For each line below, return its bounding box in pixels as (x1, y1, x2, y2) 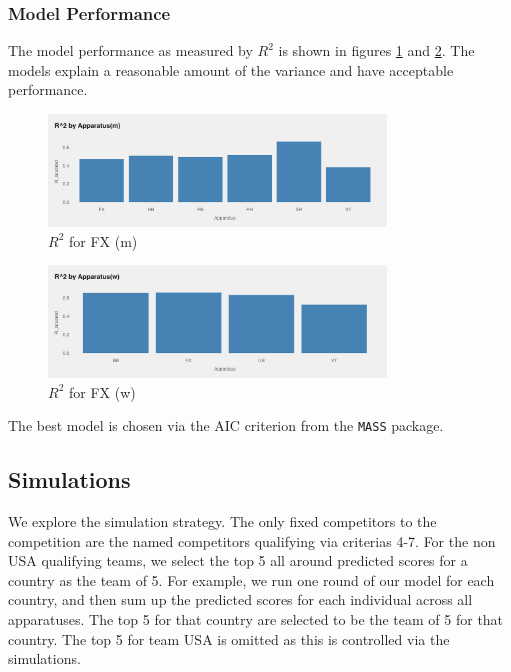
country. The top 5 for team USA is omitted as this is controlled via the (8, 628, 450, 649)
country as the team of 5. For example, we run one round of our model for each (8, 569, 495, 590)
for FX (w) (68, 381, 136, 402)
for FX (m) (68, 230, 138, 251)
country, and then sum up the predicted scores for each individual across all (8, 589, 473, 610)
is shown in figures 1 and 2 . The (278, 40, 475, 61)
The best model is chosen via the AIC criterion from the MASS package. (8, 415, 444, 436)
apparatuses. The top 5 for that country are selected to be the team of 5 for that (8, 609, 504, 630)
